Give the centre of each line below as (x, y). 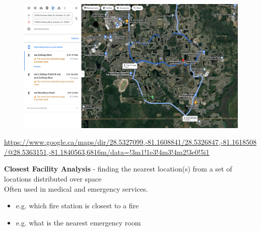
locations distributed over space (53, 178)
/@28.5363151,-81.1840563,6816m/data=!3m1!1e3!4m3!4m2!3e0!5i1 (107, 152)
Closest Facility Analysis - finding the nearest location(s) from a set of (118, 169)
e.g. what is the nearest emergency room (78, 222)
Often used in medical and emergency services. (76, 188)
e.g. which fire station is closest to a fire (77, 206)
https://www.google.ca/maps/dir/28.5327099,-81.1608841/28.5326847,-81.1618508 (130, 142)
